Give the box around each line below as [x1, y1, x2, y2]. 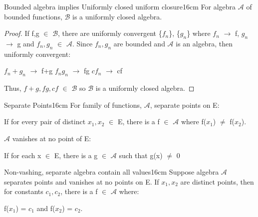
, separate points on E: [150, 99, 220, 110]
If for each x [4, 150, 41, 160]
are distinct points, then [180, 176, 254, 187]
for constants [4, 186, 43, 197]
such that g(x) [119, 150, 163, 160]
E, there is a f [117, 116, 160, 127]
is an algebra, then [176, 38, 233, 48]
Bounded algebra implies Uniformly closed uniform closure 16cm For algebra [4, 1, 236, 11]
